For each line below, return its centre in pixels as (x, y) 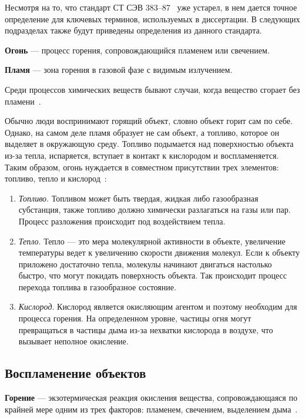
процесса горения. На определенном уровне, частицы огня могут (135, 318)
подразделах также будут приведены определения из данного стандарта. (133, 30)
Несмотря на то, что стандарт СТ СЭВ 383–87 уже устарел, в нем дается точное (151, 7)
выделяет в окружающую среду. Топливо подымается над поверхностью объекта (149, 144)
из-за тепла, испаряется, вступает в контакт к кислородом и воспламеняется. (142, 155)
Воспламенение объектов (76, 373)
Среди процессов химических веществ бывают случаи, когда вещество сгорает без (152, 89)
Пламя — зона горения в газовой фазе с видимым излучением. (119, 70)
